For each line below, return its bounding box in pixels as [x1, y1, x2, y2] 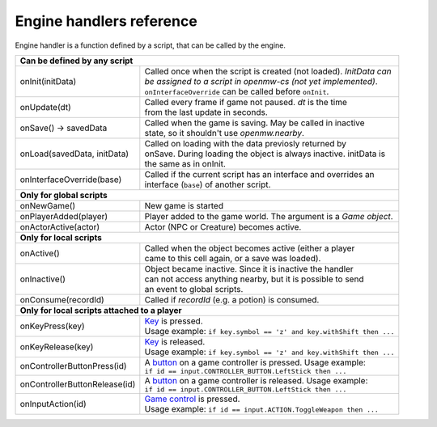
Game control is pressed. [144, 393, 240, 404]
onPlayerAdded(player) [19, 210, 108, 222]
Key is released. [144, 336, 206, 347]
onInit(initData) [19, 75, 77, 87]
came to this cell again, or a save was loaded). [144, 252, 321, 264]
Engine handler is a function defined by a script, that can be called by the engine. [15, 40, 286, 50]
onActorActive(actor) [19, 221, 100, 232]
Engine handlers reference [15, 12, 197, 30]
